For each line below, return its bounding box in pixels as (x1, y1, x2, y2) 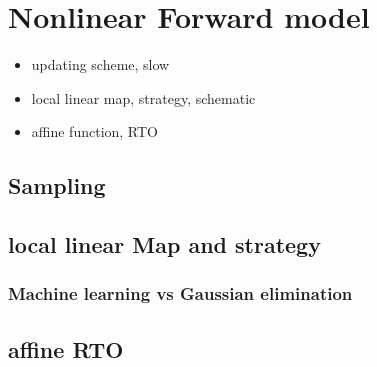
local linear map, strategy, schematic (31, 87, 256, 108)
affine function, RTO (31, 121, 159, 142)
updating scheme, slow (31, 54, 170, 75)
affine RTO (8, 333, 124, 364)
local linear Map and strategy (8, 229, 321, 260)
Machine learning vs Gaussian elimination (8, 281, 353, 306)
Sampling (8, 170, 106, 201)
